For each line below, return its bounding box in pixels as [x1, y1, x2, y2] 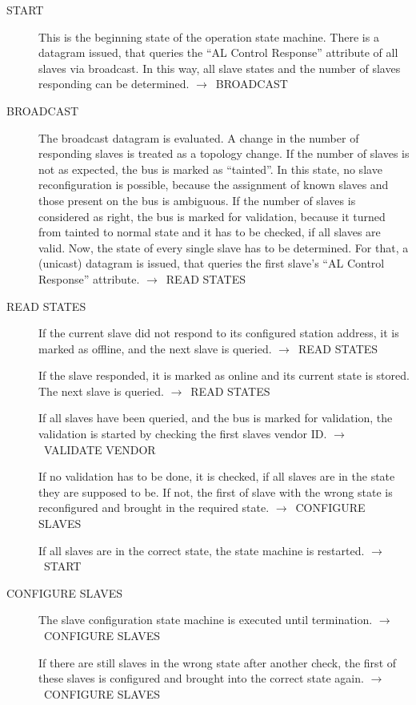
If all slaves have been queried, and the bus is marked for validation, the [38, 409, 393, 426]
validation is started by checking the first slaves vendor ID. [38, 425, 327, 442]
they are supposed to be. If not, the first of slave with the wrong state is [38, 483, 393, 500]
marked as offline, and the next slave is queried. [38, 340, 272, 357]
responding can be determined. [38, 75, 190, 92]
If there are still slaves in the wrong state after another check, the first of [38, 654, 397, 671]
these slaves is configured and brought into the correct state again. [38, 670, 364, 687]
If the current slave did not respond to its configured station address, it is [38, 324, 399, 341]
